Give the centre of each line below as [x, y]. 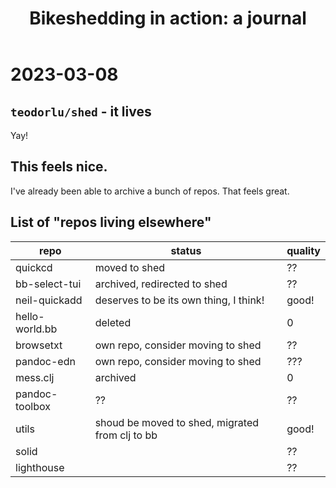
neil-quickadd [49, 300]
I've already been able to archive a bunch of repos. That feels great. [150, 191]
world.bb [36, 329]
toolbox [33, 406]
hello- [30, 316]
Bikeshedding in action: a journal [168, 18]
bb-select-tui [48, 284]
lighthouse [40, 467]
